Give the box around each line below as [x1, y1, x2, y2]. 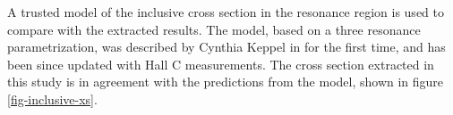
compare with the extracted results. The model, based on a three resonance [7, 20, 421, 38]
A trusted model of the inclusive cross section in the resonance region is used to [7, 3, 444, 21]
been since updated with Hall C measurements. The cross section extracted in [7, 54, 434, 73]
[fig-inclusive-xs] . [7, 89, 98, 108]
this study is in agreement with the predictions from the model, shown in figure [7, 72, 444, 91]
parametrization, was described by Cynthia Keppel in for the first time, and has [7, 37, 446, 56]
